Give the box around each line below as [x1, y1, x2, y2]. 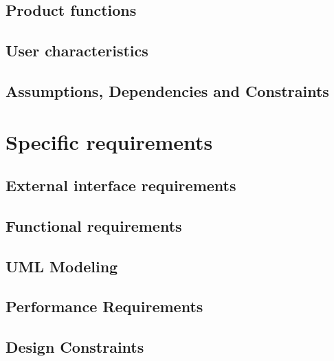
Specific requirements [5, 127, 213, 155]
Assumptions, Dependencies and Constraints [5, 80, 329, 101]
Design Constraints [5, 336, 144, 358]
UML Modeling [5, 255, 118, 276]
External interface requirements [5, 175, 236, 196]
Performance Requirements [5, 296, 203, 317]
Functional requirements [5, 215, 182, 236]
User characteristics [5, 40, 148, 61]
